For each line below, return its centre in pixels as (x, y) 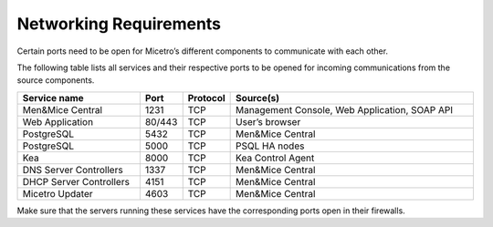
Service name (53, 98)
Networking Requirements (119, 24)
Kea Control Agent (275, 158)
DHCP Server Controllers (76, 181)
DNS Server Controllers (73, 170)
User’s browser (268, 121)
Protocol (206, 98)
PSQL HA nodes (270, 146)
